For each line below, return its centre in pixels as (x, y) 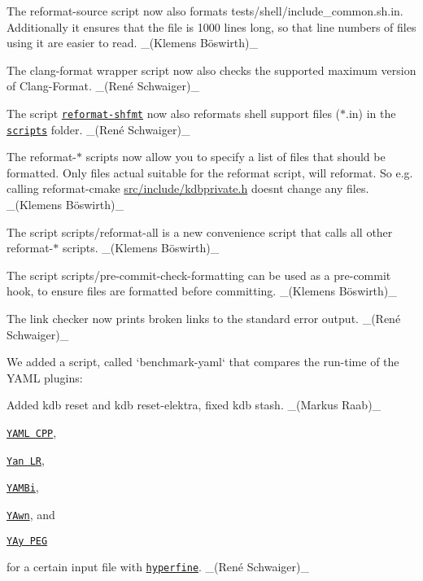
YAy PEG (27, 541)
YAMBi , (23, 487)
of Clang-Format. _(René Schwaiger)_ (103, 86)
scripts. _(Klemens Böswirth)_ (141, 248)
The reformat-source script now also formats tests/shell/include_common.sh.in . (205, 11)
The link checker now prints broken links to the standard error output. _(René (204, 319)
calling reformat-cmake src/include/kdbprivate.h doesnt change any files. (188, 188)
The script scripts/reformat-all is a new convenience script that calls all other (200, 232)
